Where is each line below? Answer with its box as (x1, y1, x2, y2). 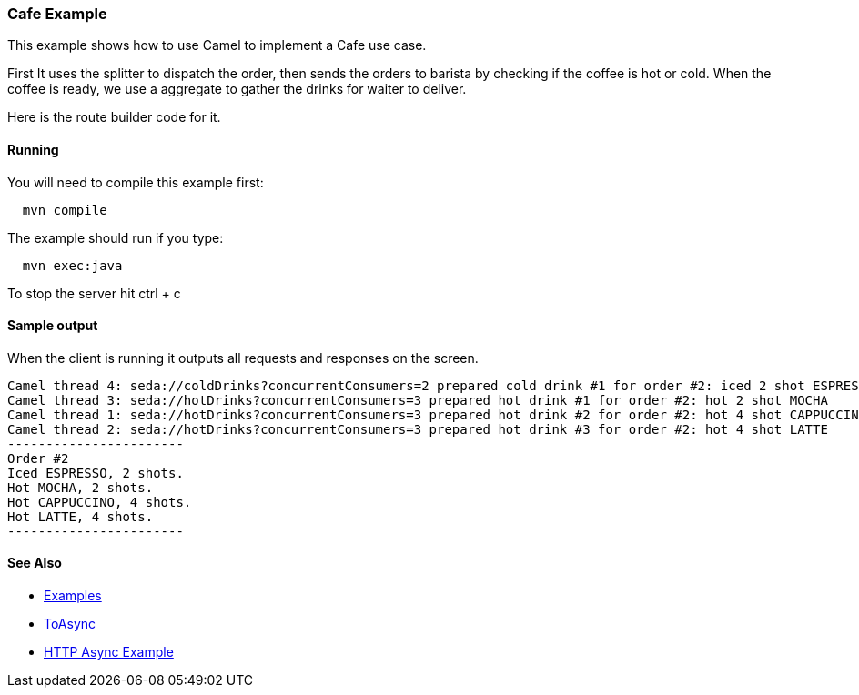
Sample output (7, 317, 98, 334)
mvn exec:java (22, 257, 123, 273)
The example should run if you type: (7, 229, 224, 246)
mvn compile (22, 202, 107, 217)
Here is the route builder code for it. (7, 109, 221, 126)
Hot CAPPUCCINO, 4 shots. (7, 494, 192, 509)
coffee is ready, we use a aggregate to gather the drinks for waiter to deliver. (7, 81, 467, 97)
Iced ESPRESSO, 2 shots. (7, 465, 184, 480)
